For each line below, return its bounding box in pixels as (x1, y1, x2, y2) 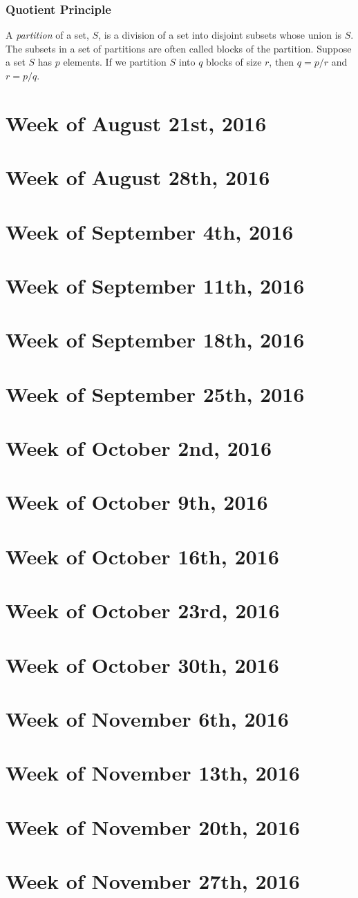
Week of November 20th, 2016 (6, 812, 300, 841)
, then (269, 55, 294, 69)
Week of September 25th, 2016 (6, 379, 305, 408)
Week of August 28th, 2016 (6, 163, 270, 191)
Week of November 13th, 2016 (6, 758, 300, 787)
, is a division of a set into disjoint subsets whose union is (98, 28, 342, 42)
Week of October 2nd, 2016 (6, 434, 272, 462)
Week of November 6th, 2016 (6, 704, 289, 732)
